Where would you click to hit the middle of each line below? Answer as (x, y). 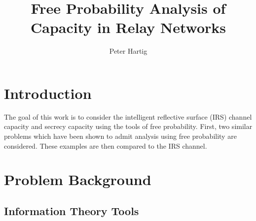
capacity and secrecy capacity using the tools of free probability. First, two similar (128, 126)
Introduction (48, 93)
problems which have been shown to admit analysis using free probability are (120, 136)
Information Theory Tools (72, 210)
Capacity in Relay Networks (128, 27)
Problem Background (78, 179)
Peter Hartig (128, 51)
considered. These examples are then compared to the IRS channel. (106, 145)
